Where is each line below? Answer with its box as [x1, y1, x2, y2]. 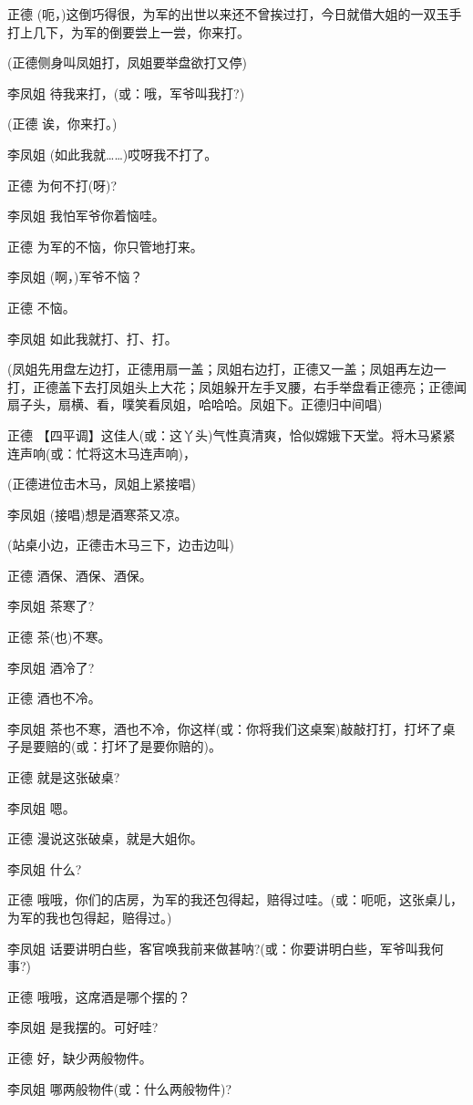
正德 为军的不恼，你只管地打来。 [7, 236, 203, 255]
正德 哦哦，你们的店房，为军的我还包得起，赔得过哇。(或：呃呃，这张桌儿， [7, 890, 464, 909]
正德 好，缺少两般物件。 [7, 1048, 152, 1067]
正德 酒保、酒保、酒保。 [7, 565, 152, 584]
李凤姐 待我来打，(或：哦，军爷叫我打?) [7, 83, 245, 102]
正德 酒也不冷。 [7, 688, 101, 707]
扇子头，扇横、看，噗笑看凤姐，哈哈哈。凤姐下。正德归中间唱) [7, 395, 383, 414]
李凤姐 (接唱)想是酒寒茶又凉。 [7, 504, 188, 523]
